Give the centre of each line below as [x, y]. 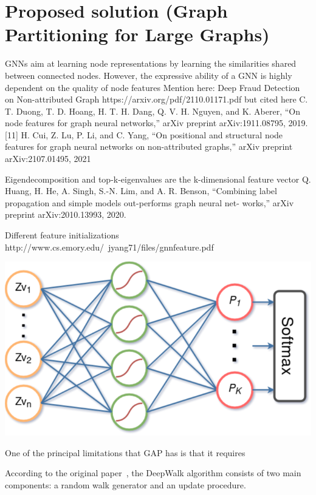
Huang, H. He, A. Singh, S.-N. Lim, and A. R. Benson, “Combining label [141, 191]
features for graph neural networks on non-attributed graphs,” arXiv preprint [149, 146]
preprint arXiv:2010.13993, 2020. [66, 214]
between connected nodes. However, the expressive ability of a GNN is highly [149, 75]
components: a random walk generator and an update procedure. [125, 484]
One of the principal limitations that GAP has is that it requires [125, 452]
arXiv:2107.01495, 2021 [48, 159]
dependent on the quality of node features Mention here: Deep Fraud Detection [153, 87]
